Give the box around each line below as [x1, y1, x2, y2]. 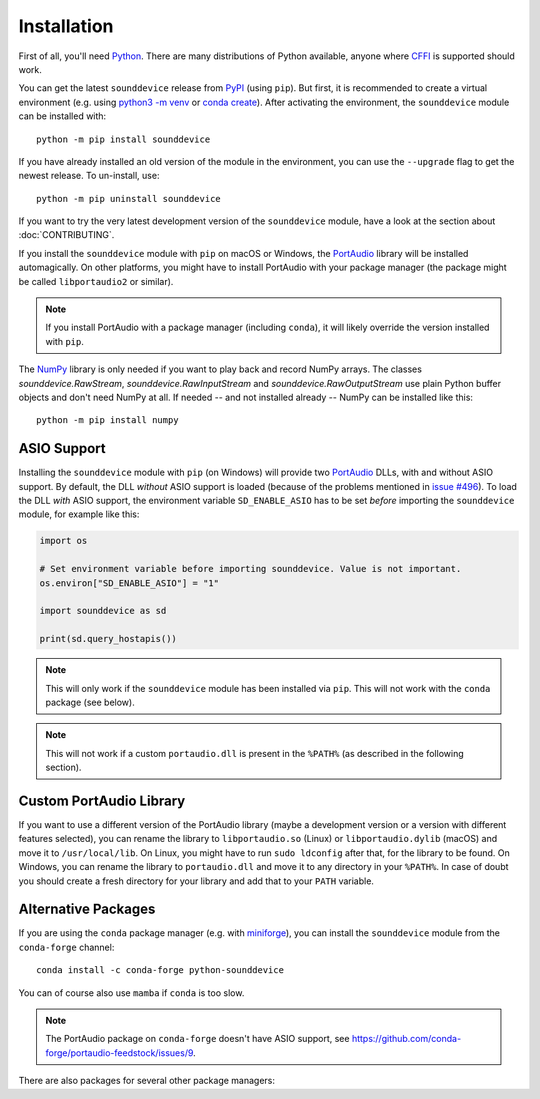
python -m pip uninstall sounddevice [36, 193, 222, 204]
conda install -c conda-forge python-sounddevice [36, 965, 285, 976]
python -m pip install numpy [36, 415, 179, 426]
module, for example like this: [18, 508, 140, 520]
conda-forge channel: [18, 941, 115, 953]
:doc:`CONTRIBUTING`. [18, 229, 115, 241]
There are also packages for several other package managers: [18, 1075, 275, 1087]
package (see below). [45, 696, 135, 708]
